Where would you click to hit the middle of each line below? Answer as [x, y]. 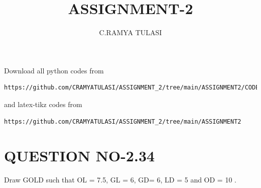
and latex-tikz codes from [43, 104]
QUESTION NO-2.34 [80, 156]
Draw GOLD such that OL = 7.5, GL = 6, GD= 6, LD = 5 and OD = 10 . [120, 180]
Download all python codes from [54, 70]
